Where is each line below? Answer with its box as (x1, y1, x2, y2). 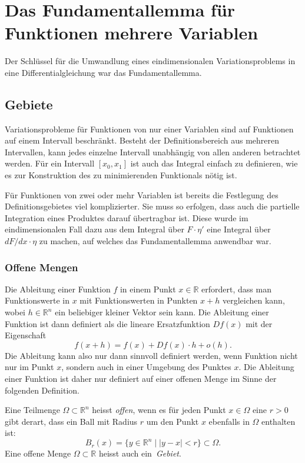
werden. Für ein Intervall (5, 157, 95, 169)
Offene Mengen (5, 259, 78, 274)
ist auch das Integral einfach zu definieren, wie (130, 157, 298, 169)
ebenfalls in (208, 415, 250, 427)
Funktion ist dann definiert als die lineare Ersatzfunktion (5, 317, 210, 329)
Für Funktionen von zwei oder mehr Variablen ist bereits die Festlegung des (5, 188, 279, 201)
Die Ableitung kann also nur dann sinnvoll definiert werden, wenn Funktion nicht (5, 349, 298, 361)
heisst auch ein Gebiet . (98, 447, 181, 459)
